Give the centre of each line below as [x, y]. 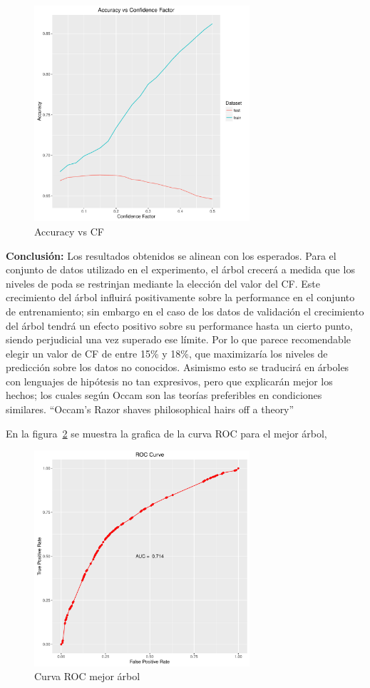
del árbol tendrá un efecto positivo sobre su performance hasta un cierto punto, [179, 325]
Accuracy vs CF [69, 231]
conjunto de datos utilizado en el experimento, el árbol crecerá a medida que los [180, 269]
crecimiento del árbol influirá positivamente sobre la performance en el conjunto [180, 297]
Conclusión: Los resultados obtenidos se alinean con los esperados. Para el [171, 255]
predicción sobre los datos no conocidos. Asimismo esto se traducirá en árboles [178, 367]
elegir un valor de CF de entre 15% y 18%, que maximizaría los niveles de [167, 353]
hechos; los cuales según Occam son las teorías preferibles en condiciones [164, 395]
